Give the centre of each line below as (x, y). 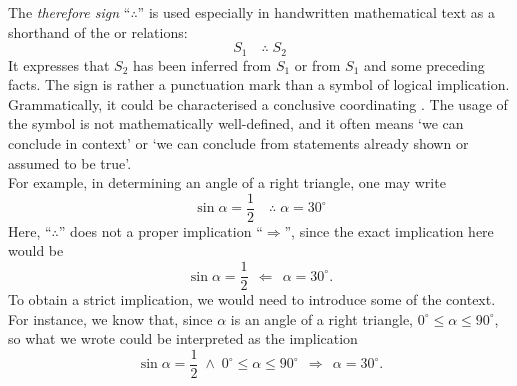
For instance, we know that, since (110, 318)
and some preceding (424, 64)
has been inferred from (202, 64)
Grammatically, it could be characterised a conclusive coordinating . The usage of (258, 103)
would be (36, 250)
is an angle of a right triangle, (322, 318)
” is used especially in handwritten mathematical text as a (316, 12)
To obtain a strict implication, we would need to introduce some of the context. (252, 299)
